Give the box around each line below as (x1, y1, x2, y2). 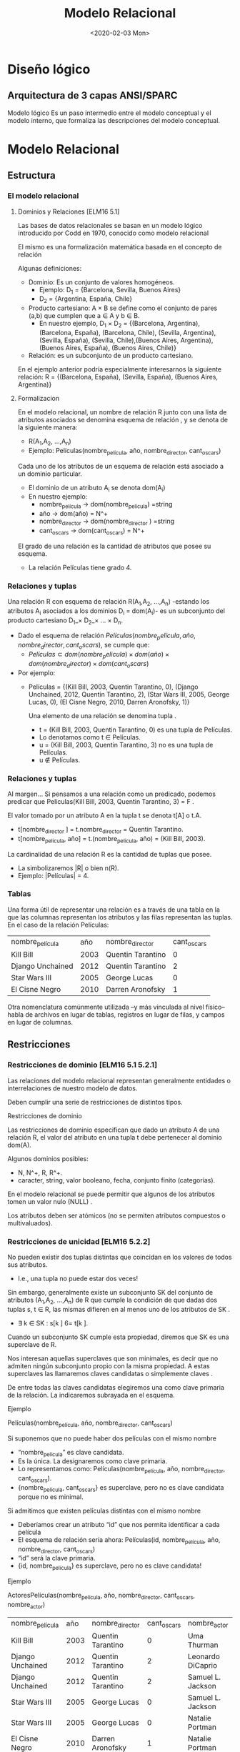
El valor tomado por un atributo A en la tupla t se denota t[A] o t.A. (7, 811, 202, 820)
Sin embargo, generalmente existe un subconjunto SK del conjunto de (7, 1288, 213, 1297)
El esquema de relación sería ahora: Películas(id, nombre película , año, (17, 1535, 221, 1546)
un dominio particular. (17, 469, 82, 478)
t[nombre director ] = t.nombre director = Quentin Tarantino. (17, 825, 184, 835)
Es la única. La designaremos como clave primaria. (17, 1457, 168, 1465)
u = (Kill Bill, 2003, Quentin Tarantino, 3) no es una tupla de (39, 740, 214, 749)
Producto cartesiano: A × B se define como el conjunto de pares (28, 304, 218, 312)
